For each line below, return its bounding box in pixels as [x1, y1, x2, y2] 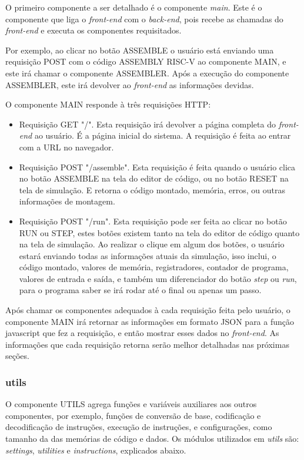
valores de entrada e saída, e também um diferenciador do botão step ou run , [19, 272, 297, 284]
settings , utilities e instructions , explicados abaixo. [5, 444, 186, 456]
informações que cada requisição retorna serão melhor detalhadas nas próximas [5, 338, 289, 350]
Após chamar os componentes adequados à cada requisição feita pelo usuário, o [5, 304, 290, 316]
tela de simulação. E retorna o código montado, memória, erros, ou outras [19, 183, 285, 196]
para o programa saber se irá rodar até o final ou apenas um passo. [19, 284, 262, 296]
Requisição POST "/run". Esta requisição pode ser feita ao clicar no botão [19, 214, 287, 227]
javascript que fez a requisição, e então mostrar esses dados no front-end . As [5, 327, 279, 339]
